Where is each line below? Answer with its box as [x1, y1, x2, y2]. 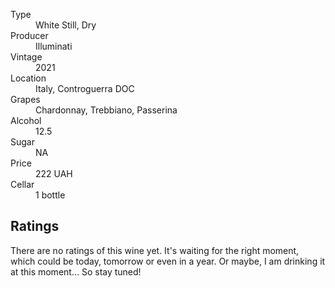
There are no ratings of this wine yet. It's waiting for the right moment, [10, 244, 300, 256]
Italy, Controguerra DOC [35, 83, 135, 94]
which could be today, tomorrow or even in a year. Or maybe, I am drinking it [10, 255, 326, 267]
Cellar [10, 179, 35, 190]
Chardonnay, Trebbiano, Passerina [35, 104, 178, 116]
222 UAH [35, 168, 73, 179]
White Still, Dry [35, 19, 97, 31]
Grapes [10, 94, 41, 105]
